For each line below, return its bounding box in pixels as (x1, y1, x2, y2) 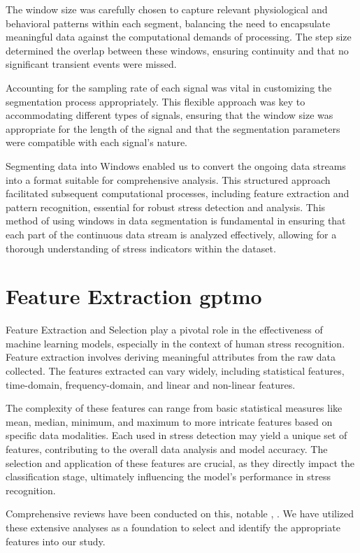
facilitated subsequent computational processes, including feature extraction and (6, 186, 350, 201)
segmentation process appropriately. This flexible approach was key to (6, 94, 305, 108)
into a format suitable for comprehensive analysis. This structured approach (6, 172, 331, 187)
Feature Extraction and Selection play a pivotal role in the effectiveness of (6, 322, 323, 337)
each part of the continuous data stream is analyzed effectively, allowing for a (6, 227, 337, 241)
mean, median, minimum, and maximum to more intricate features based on (6, 414, 333, 429)
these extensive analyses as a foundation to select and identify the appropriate (6, 519, 340, 534)
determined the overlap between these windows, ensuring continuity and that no (6, 43, 349, 57)
